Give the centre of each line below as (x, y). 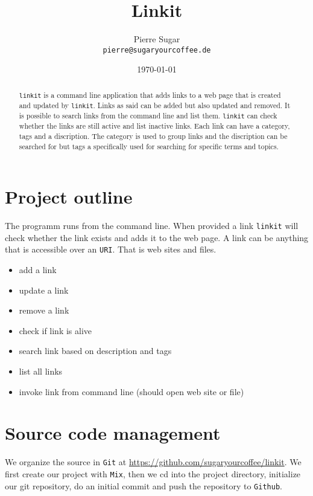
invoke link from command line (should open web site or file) (131, 391)
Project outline (69, 197)
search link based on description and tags (95, 351)
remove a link (44, 310)
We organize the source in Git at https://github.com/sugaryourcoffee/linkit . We (153, 462)
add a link (38, 269)
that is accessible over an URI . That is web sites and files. (111, 249)
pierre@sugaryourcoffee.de (157, 50)
